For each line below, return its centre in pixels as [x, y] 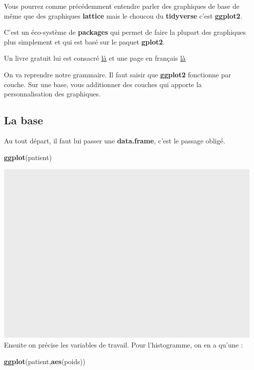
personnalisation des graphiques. [52, 94]
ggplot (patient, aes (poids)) [45, 361]
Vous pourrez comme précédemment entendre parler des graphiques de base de [122, 6]
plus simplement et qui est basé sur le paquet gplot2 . [85, 41]
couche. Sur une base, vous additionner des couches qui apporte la [103, 84]
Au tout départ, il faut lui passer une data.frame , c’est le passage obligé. [115, 140]
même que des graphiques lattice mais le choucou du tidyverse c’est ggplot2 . [123, 15]
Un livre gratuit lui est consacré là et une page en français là [95, 58]
